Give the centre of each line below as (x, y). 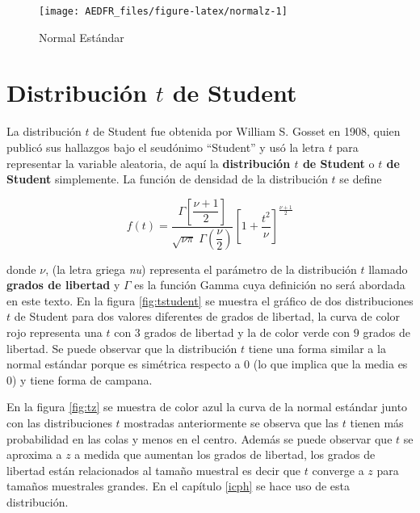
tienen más (377, 422)
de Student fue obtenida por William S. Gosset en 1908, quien (247, 131)
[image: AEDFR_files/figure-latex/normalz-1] (163, 11)
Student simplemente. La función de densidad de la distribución (167, 179)
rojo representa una (55, 332)
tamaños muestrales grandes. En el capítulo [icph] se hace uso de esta (178, 486)
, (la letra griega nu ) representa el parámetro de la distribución (201, 269)
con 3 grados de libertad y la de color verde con (232, 332)
